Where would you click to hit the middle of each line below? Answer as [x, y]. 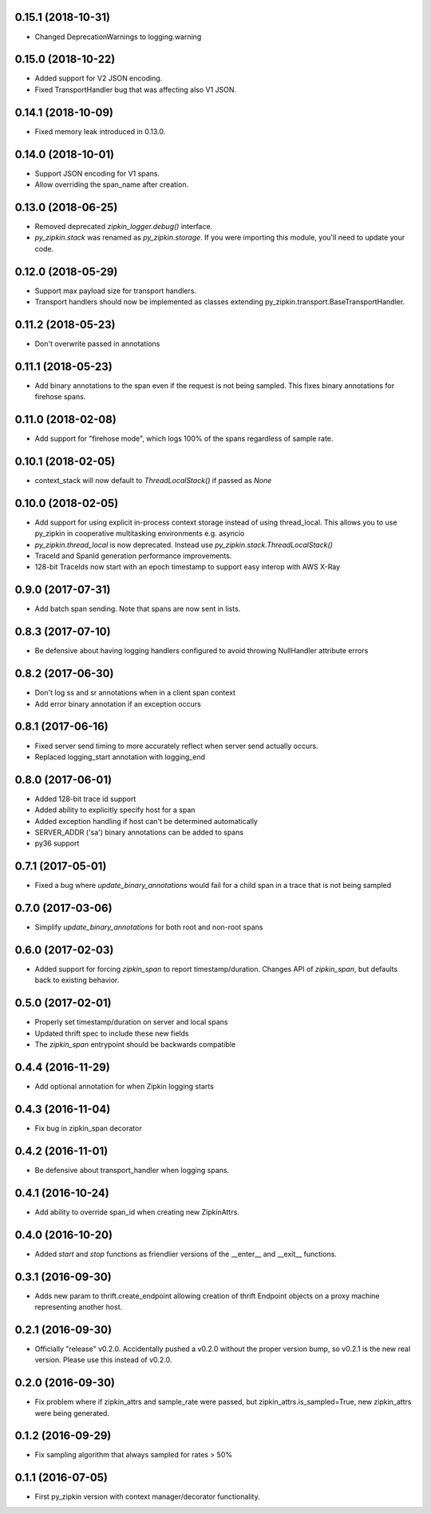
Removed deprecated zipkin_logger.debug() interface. [124, 226]
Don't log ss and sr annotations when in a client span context [135, 693]
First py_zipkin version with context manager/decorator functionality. [148, 1496]
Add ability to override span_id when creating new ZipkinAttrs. [137, 1212]
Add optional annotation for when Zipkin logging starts [125, 1087]
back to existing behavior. [77, 980]
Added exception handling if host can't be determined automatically [146, 821]
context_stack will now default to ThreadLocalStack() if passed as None [153, 481]
